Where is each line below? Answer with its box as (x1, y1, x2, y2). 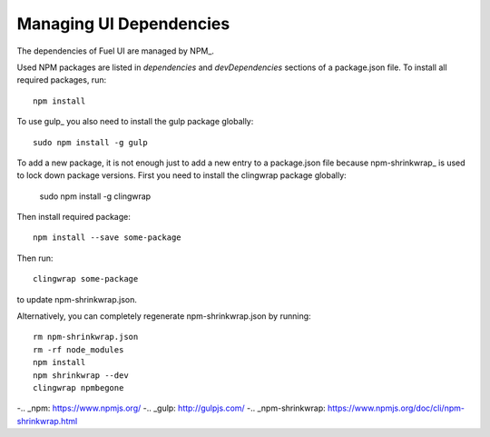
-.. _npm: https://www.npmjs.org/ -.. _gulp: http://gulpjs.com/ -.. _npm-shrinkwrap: (16, 402, 326, 413)
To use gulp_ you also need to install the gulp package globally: (16, 116, 254, 127)
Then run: (16, 253, 54, 263)
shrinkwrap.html (16, 415, 78, 426)
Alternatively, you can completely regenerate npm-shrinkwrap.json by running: (16, 311, 312, 322)
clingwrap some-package (33, 273, 139, 284)
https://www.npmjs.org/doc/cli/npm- (327, 402, 465, 413)
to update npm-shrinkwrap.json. (16, 293, 138, 304)
